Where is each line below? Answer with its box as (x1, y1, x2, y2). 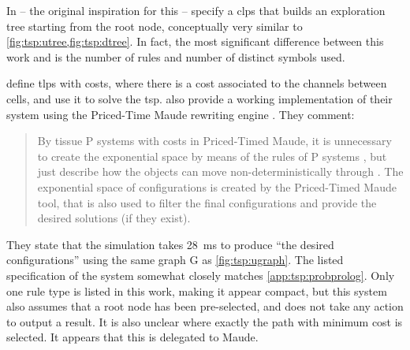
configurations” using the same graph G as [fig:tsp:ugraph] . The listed (6, 251, 344, 268)
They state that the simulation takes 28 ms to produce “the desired (6, 236, 334, 252)
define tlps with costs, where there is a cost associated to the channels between (6, 75, 387, 91)
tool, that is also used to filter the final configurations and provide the (37, 194, 377, 210)
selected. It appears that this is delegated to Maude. (6, 329, 259, 345)
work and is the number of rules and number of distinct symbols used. (6, 48, 345, 65)
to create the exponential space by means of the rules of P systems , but (37, 147, 387, 164)
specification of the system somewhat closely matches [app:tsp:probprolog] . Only (6, 266, 395, 283)
